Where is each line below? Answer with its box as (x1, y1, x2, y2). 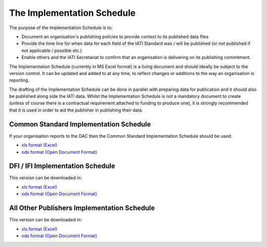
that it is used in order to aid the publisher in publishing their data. (9, 107, 143, 113)
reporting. (9, 77, 30, 83)
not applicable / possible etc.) (21, 47, 82, 53)
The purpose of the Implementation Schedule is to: (9, 25, 113, 31)
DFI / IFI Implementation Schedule (9, 162, 116, 170)
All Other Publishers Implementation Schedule (9, 204, 155, 212)
